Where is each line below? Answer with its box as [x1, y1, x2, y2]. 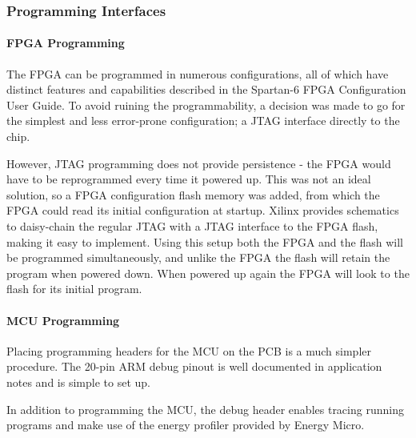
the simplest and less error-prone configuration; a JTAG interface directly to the [6, 112, 400, 129]
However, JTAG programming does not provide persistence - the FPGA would [6, 155, 391, 171]
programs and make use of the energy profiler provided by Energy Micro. [6, 416, 365, 433]
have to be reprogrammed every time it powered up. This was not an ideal [6, 171, 371, 187]
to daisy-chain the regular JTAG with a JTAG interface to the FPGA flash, [6, 217, 378, 234]
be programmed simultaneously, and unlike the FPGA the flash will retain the [6, 249, 390, 266]
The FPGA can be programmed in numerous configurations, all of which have [6, 65, 389, 82]
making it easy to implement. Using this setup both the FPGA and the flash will [6, 233, 403, 250]
